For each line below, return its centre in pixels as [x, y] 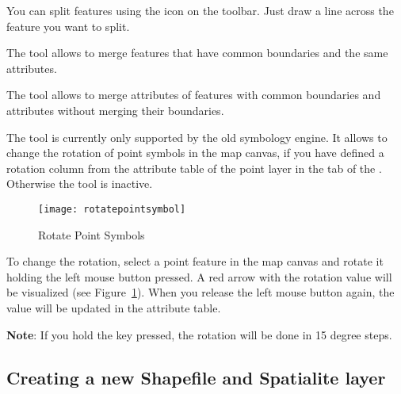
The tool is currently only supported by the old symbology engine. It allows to [197, 137]
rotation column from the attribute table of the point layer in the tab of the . [194, 168]
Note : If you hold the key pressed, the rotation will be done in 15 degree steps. [199, 334]
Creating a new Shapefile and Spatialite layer [196, 377]
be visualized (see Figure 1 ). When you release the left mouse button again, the [200, 292]
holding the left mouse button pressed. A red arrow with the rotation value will [199, 276]
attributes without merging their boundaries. [115, 110]
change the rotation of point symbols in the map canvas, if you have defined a [195, 153]
